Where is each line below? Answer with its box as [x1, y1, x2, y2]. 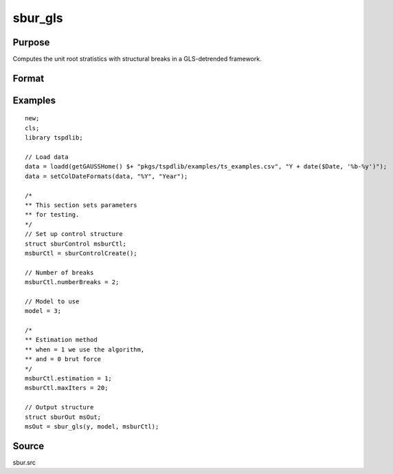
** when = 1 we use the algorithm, [25, 345, 145, 354]
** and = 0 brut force [25, 355, 102, 363]
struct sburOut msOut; [25, 413, 102, 421]
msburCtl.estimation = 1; [25, 375, 113, 383]
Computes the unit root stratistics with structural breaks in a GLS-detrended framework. [12, 55, 262, 63]
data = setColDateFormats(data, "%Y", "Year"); [25, 172, 188, 180]
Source [12, 440, 45, 452]
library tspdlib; [25, 134, 83, 142]
